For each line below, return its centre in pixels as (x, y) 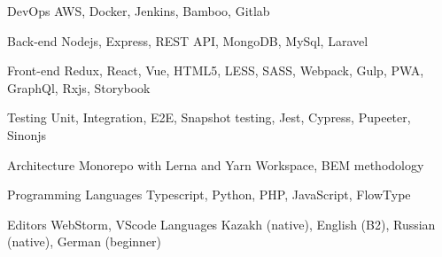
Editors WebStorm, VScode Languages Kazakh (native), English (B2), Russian (221, 224)
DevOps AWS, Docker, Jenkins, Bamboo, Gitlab (139, 11)
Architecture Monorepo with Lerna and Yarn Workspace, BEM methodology (216, 164)
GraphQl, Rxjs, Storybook (79, 87)
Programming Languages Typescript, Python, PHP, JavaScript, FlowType (209, 195)
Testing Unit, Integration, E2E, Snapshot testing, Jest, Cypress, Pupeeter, (209, 117)
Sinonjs (27, 134)
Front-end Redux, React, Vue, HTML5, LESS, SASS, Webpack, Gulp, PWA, (216, 70)
